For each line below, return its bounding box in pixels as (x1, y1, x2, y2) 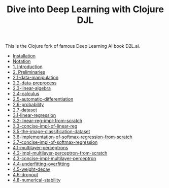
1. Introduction (12, 64, 43, 70)
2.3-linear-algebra (12, 85, 51, 91)
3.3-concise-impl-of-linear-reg (12, 123, 78, 129)
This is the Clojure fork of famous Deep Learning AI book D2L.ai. (5, 43, 141, 49)
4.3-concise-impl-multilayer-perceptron (12, 155, 96, 162)
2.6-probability (12, 102, 44, 108)
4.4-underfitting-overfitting (12, 161, 70, 167)
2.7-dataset (12, 107, 37, 113)
